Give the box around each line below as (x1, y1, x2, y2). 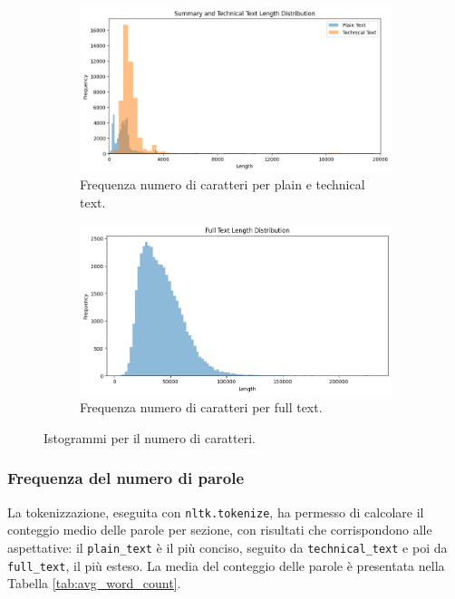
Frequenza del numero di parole (7, 467, 245, 489)
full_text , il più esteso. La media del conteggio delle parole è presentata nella (7, 556, 445, 575)
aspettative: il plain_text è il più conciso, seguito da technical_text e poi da (7, 537, 448, 556)
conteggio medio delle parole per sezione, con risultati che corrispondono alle (7, 520, 432, 539)
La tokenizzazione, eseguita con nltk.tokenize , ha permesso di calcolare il (7, 502, 424, 521)
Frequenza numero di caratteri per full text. (80, 398, 323, 417)
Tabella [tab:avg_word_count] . (7, 574, 181, 593)
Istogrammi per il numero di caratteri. (44, 428, 256, 447)
